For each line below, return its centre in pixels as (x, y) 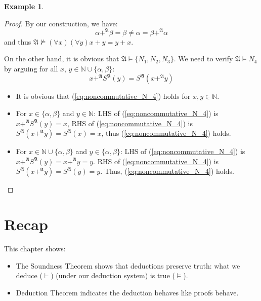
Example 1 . (24, 6)
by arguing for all (31, 68)
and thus (18, 41)
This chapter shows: (35, 249)
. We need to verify (203, 59)
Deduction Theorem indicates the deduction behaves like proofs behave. (127, 292)
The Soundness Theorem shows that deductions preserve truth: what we (128, 265)
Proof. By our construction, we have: (61, 23)
